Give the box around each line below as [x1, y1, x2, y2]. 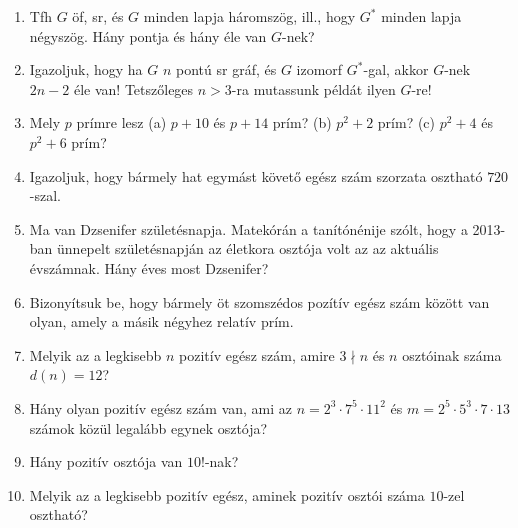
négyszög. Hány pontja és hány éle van [29, 25, 267, 46]
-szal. [29, 185, 61, 206]
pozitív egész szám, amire [179, 344, 335, 365]
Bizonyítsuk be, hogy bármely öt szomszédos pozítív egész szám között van [29, 291, 490, 312]
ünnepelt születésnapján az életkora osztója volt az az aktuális [57, 238, 439, 259]
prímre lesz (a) [76, 112, 167, 133]
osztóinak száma [402, 344, 502, 365]
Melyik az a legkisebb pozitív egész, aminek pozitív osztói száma [29, 484, 425, 505]
